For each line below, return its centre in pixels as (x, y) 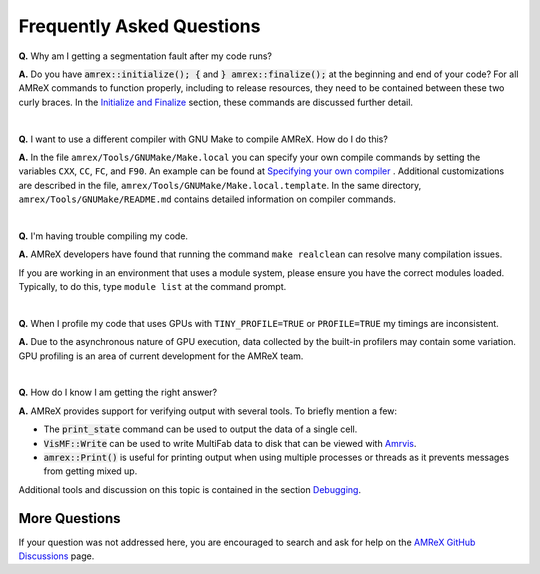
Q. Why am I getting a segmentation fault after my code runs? (145, 56)
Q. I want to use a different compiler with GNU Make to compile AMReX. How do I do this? (203, 139)
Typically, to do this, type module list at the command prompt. (152, 287)
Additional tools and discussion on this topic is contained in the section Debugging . (190, 489)
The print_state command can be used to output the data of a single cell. (200, 429)
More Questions (69, 518)
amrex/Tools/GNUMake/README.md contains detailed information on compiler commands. (207, 199)
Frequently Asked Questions (139, 26)
